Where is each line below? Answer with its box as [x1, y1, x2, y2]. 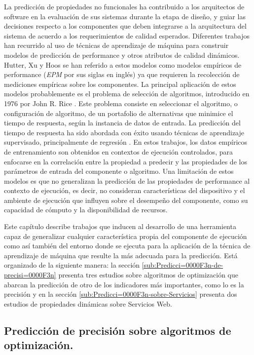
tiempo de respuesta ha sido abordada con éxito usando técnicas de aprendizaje [4, 127, 245, 137]
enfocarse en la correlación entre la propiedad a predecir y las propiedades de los [4, 156, 247, 166]
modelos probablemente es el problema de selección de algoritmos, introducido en [4, 88, 250, 99]
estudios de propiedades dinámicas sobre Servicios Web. [4, 298, 172, 309]
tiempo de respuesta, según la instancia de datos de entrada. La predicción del [4, 118, 241, 128]
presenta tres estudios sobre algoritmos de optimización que [58, 270, 238, 280]
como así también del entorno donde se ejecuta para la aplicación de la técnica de [4, 240, 251, 251]
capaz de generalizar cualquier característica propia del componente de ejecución [4, 231, 247, 241]
